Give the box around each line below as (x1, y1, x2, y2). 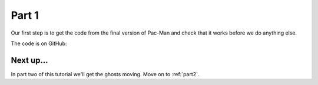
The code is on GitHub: (11, 40, 67, 47)
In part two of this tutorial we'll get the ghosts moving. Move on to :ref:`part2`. (11, 70, 200, 77)
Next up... (11, 55, 48, 65)
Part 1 (11, 9, 39, 22)
